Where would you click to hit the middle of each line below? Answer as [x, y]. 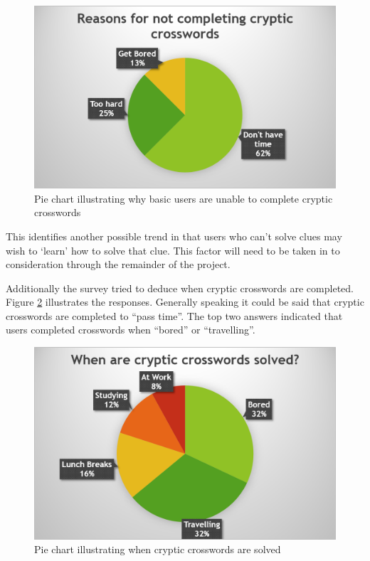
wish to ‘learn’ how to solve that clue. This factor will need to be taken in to [173, 250]
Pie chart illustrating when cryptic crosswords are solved [158, 549]
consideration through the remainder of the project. [118, 264]
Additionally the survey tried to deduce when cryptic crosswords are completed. [180, 288]
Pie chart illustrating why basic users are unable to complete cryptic [184, 198]
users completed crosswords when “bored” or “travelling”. [131, 330]
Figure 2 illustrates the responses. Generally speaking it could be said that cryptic [185, 302]
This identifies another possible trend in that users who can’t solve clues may [174, 236]
